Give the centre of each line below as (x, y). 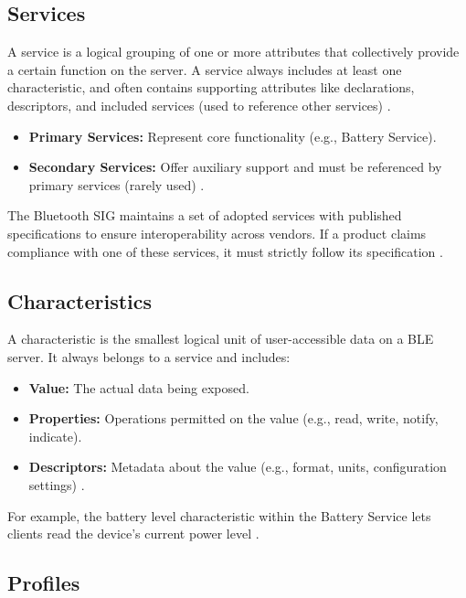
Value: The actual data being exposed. (139, 387)
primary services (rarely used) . (116, 184)
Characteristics (80, 300)
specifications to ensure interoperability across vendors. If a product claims (217, 233)
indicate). (55, 436)
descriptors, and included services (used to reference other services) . (199, 105)
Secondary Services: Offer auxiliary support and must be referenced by (235, 167)
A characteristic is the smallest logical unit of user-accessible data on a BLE (221, 339)
